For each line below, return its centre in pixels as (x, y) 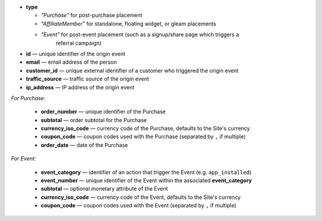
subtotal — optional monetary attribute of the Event (104, 189)
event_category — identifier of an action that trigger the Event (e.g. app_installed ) (146, 172)
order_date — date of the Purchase (84, 145)
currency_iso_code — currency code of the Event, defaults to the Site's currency (141, 197)
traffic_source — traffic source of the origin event (87, 79)
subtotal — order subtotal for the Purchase (94, 120)
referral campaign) (79, 43)
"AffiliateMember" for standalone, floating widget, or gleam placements (129, 23)
